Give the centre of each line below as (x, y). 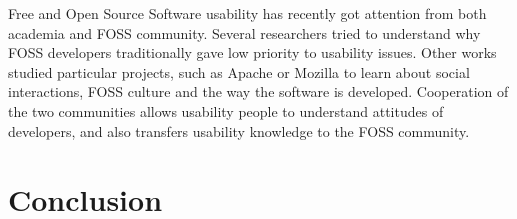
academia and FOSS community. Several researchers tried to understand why (244, 32)
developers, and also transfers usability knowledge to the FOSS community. (239, 130)
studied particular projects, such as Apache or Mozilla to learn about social (239, 71)
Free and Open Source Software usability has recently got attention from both (247, 13)
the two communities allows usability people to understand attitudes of (226, 110)
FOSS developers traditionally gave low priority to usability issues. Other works (252, 52)
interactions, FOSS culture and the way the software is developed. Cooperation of (258, 91)
